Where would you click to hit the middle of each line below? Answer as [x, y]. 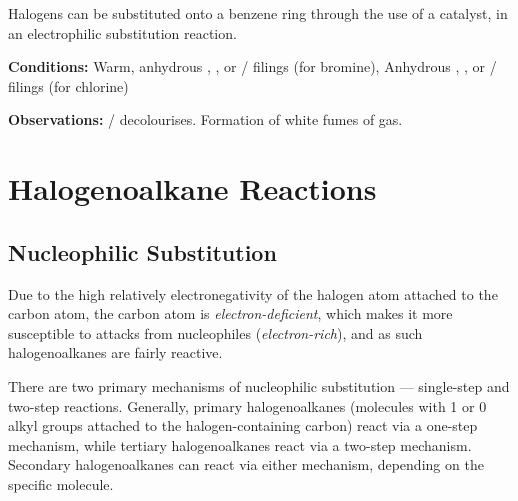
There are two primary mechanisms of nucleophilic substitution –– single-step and [259, 385]
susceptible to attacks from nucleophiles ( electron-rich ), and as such [215, 332]
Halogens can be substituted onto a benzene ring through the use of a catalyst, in [258, 13]
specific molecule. [61, 483]
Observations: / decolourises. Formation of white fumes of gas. [205, 119]
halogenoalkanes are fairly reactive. [115, 352]
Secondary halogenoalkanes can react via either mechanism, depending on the [246, 464]
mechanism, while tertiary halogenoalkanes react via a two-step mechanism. [240, 444]
